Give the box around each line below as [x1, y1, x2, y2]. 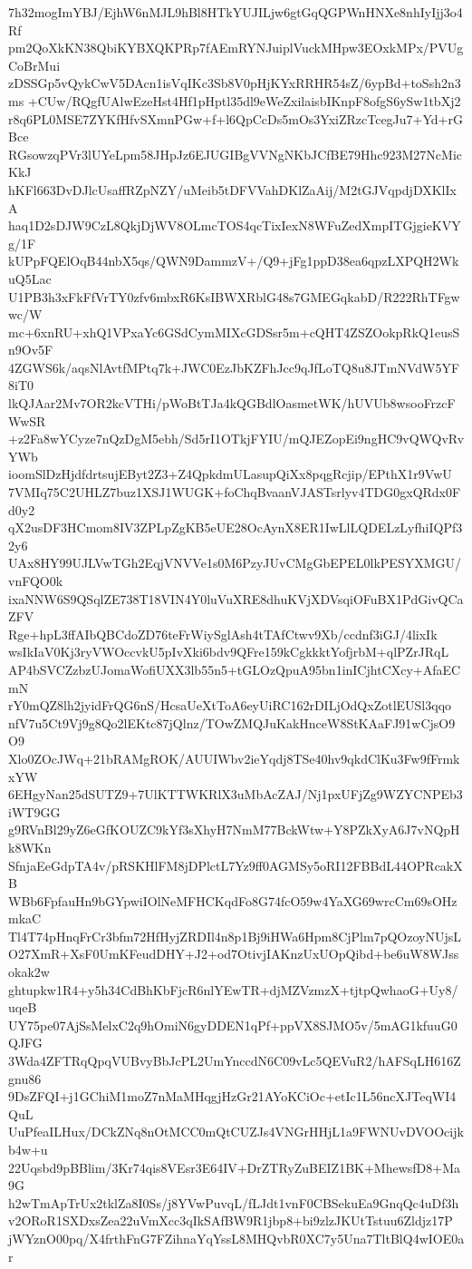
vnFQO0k [8, 571, 63, 590]
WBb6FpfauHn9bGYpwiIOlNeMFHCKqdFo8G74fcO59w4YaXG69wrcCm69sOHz [8, 891, 458, 910]
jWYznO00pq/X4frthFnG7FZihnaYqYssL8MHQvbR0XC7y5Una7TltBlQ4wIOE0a [8, 1228, 465, 1247]
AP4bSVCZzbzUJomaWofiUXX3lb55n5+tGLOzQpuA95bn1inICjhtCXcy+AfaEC [8, 659, 461, 678]
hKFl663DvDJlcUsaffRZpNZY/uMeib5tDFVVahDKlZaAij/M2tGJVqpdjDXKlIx [8, 180, 457, 199]
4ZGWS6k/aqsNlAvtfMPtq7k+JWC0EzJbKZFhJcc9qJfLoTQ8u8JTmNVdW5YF [8, 357, 460, 376]
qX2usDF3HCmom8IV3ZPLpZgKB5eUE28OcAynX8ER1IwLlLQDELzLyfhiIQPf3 [8, 518, 463, 537]
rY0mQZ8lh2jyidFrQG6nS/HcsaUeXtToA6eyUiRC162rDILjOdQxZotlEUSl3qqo [8, 696, 452, 715]
